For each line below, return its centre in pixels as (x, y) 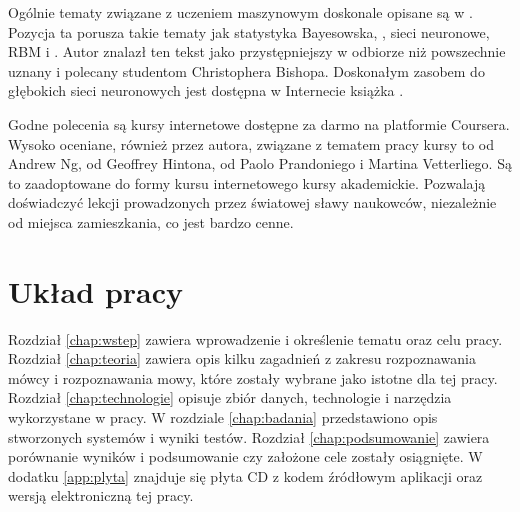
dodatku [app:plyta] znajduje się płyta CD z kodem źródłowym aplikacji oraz (245, 475)
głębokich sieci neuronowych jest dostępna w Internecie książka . (206, 90)
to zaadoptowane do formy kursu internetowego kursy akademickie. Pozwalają (247, 182)
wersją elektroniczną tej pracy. (101, 495)
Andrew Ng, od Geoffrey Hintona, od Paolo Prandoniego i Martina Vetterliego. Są (260, 163)
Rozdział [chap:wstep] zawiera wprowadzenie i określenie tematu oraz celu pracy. (255, 338)
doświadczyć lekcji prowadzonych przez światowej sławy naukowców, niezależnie (252, 202)
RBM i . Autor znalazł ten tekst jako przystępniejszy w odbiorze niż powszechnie (257, 51)
